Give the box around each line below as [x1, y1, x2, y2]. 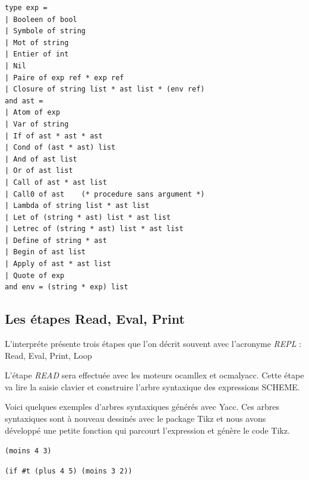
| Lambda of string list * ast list [5, 201, 150, 210]
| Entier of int [5, 50, 69, 59]
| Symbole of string [5, 27, 86, 36]
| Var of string [5, 119, 69, 128]
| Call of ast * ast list [5, 178, 107, 187]
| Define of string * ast [5, 236, 107, 245]
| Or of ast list [5, 166, 73, 175]
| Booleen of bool [5, 15, 77, 24]
